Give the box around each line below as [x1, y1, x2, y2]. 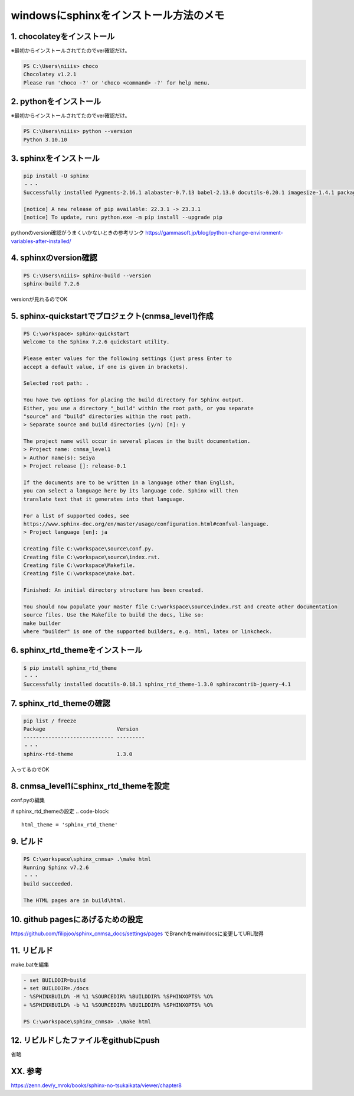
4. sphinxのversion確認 [11, 253, 97, 263]
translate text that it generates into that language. [23, 495, 185, 502]
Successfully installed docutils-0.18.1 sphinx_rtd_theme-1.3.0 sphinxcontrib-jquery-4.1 [23, 681, 291, 688]
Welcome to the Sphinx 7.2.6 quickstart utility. [23, 339, 170, 345]
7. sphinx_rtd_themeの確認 [11, 698, 110, 708]
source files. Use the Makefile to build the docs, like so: [23, 612, 204, 618]
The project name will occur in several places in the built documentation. [23, 438, 251, 445]
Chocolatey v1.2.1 [23, 71, 77, 78]
